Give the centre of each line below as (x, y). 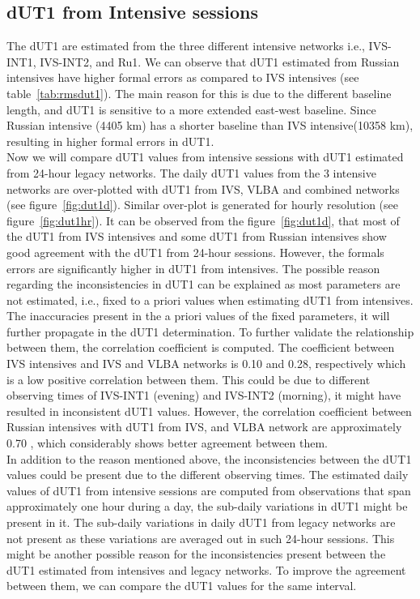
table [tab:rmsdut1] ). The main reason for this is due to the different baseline (199, 93)
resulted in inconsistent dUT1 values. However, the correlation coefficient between (209, 411)
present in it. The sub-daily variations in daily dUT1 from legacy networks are (201, 522)
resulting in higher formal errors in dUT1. (110, 141)
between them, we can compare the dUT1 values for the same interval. (182, 586)
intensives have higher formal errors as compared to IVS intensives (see (183, 77)
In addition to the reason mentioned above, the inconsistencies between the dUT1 (209, 458)
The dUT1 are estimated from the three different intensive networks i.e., (186, 46)
